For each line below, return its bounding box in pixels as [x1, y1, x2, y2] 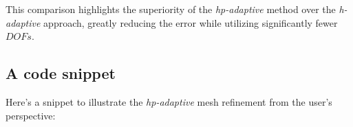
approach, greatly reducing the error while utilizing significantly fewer [43, 15, 338, 30]
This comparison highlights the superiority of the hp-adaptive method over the [6, 2, 336, 16]
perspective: [6, 108, 56, 122]
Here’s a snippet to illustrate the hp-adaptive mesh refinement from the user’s [6, 94, 332, 108]
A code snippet [6, 62, 116, 84]
